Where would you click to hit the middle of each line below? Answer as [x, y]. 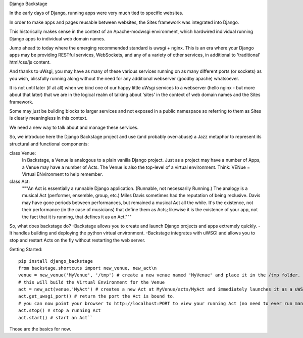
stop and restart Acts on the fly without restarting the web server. [78, 240]
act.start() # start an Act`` [56, 318]
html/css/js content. [30, 62]
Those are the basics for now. [40, 329]
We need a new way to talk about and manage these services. [74, 127]
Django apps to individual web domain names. [57, 38]
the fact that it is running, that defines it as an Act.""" [77, 217]
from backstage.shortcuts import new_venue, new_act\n [88, 268]
